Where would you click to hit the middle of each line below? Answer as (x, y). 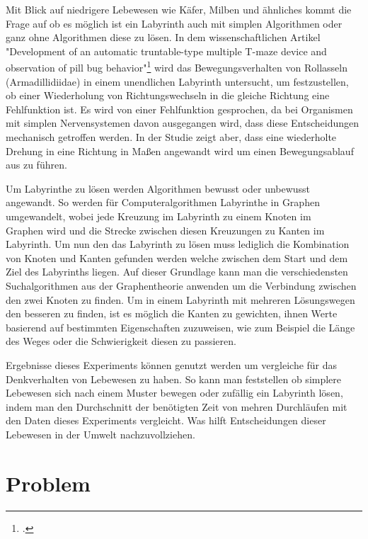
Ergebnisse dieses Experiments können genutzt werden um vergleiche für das (172, 364)
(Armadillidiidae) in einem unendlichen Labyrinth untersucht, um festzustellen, (177, 81)
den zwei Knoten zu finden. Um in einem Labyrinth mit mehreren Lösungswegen (180, 299)
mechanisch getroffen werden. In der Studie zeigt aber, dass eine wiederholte (171, 137)
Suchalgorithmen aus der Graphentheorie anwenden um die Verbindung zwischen (181, 285)
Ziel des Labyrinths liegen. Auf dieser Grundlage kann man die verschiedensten (177, 272)
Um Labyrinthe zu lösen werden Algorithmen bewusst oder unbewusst (158, 188)
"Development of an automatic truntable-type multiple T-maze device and (166, 51)
